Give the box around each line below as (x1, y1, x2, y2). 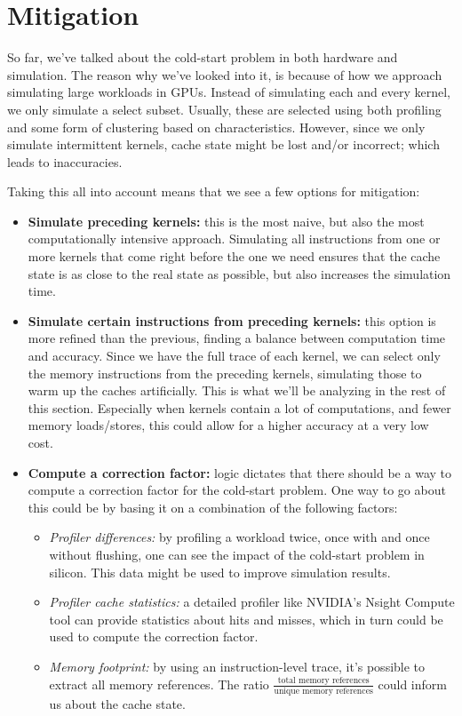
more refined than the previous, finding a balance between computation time (28, 329, 446, 347)
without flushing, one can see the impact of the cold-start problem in (49, 545, 425, 563)
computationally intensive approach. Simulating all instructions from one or (28, 229, 441, 248)
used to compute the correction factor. (49, 627, 259, 646)
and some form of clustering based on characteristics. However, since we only (7, 117, 426, 136)
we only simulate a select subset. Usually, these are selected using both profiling (7, 99, 442, 118)
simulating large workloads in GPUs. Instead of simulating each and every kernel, (7, 83, 450, 101)
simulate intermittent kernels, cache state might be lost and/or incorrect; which (7, 135, 440, 154)
